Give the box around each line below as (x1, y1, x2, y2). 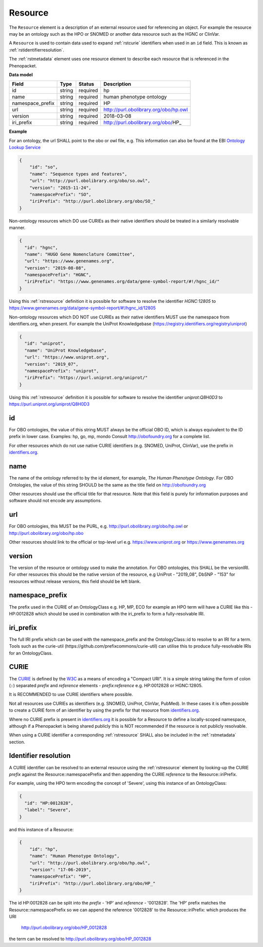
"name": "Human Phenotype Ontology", (29, 853, 120, 859)
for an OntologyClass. (9, 650, 53, 656)
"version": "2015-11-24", (29, 185, 92, 190)
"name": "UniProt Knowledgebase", (24, 347, 107, 353)
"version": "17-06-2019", (29, 867, 92, 873)
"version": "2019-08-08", (24, 265, 86, 271)
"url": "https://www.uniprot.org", (24, 355, 110, 360)
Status (78, 81, 94, 87)
